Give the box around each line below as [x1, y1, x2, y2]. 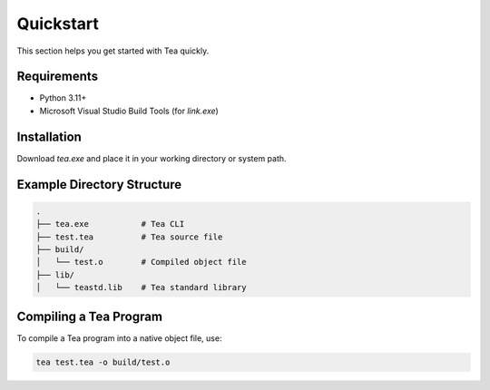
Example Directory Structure [16, 177, 182, 192]
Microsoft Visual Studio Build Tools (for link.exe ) [39, 105, 220, 116]
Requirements [16, 69, 99, 84]
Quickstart [16, 14, 100, 34]
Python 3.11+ [39, 93, 87, 103]
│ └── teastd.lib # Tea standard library [35, 282, 247, 293]
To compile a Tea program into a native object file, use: [16, 332, 222, 344]
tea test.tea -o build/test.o [35, 356, 171, 367]
